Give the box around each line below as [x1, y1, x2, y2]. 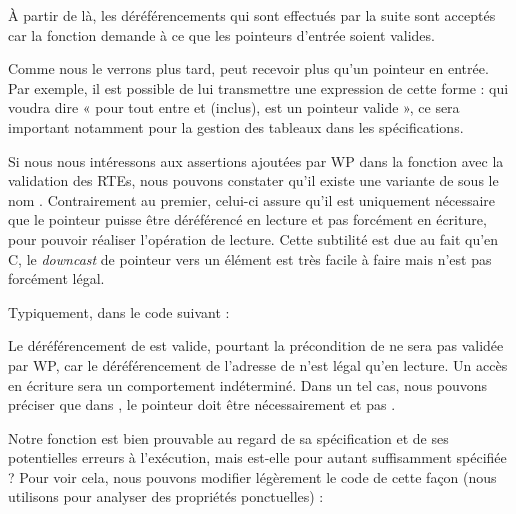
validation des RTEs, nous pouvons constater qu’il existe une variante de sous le [8, 170, 499, 191]
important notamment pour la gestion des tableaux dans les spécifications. [8, 116, 464, 137]
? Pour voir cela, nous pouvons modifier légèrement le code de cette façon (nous [8, 466, 497, 487]
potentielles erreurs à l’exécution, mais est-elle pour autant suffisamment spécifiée [8, 447, 507, 468]
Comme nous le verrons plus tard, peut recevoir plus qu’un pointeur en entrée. [8, 58, 489, 79]
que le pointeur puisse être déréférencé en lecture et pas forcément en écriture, [8, 209, 487, 230]
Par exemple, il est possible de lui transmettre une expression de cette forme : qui [8, 77, 509, 98]
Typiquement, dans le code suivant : [8, 301, 230, 322]
